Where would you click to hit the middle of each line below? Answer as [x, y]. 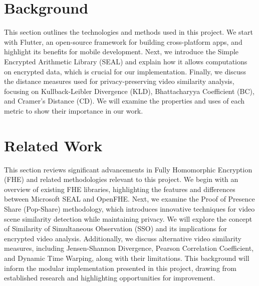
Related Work [53, 145]
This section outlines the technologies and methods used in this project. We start [128, 32]
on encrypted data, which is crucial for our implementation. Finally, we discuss [125, 71]
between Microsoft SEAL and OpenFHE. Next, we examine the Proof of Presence [129, 199]
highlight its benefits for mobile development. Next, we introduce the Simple [121, 52]
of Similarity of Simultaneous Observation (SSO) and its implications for [115, 228]
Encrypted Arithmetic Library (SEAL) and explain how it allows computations [126, 61]
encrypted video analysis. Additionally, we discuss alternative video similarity [123, 238]
